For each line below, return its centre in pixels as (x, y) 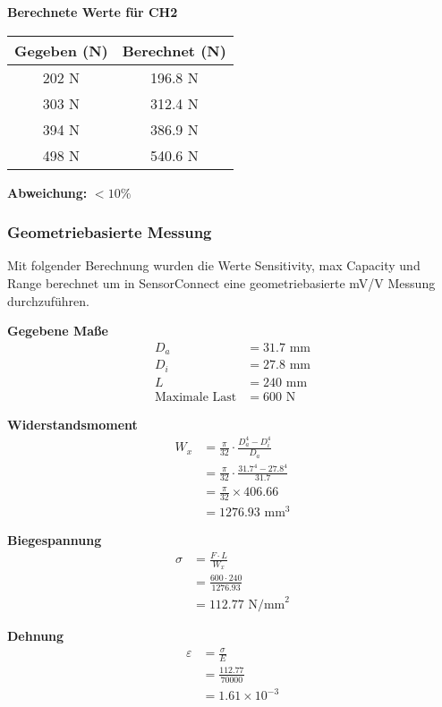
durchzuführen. (48, 300)
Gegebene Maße (58, 331)
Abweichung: (47, 192)
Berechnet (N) (174, 50)
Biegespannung (55, 539)
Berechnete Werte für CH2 (93, 12)
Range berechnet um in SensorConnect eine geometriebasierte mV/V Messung (221, 283)
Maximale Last (196, 397)
